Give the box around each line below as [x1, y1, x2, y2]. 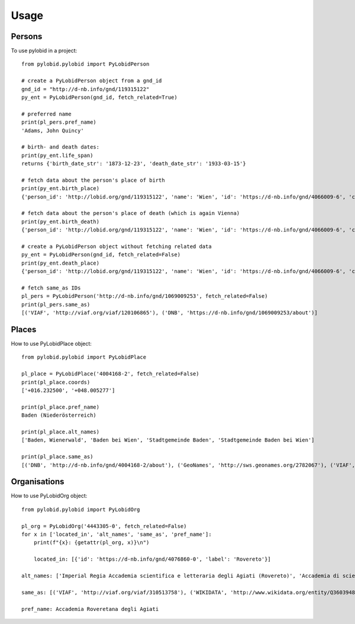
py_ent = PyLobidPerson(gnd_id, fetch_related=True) [21, 94, 177, 101]
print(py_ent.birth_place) [21, 185, 100, 192]
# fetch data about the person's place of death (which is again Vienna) [21, 210, 240, 217]
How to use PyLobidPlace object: [11, 340, 92, 348]
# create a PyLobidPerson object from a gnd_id [21, 78, 162, 84]
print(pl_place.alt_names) [21, 428, 100, 435]
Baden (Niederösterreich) [21, 412, 97, 419]
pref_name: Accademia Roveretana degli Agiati [21, 606, 159, 612]
